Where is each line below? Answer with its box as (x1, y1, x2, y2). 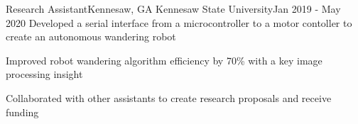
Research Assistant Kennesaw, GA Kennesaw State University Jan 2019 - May (6, 1, 341, 16)
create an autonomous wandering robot (6, 29, 176, 44)
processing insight (6, 67, 83, 81)
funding (6, 104, 39, 119)
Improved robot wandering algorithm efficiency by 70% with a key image (6, 52, 322, 67)
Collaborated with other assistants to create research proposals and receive (6, 90, 332, 105)
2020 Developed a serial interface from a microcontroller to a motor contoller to (6, 15, 352, 30)
